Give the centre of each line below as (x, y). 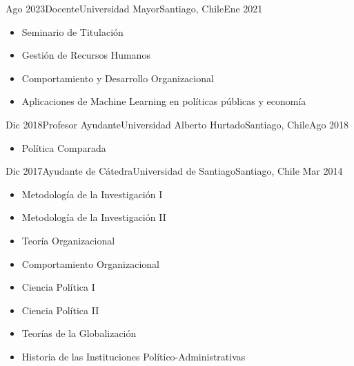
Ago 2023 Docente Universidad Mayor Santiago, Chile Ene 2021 (134, 8)
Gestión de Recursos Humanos (86, 55)
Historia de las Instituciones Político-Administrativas (134, 356)
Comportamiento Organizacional (91, 263)
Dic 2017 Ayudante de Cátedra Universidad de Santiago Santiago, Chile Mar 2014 (174, 171)
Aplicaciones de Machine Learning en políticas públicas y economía (164, 101)
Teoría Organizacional (68, 240)
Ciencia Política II (60, 310)
